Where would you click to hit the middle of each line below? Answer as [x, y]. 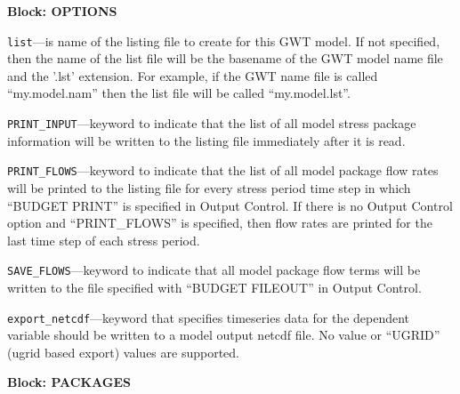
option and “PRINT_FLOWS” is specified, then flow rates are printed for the [220, 223]
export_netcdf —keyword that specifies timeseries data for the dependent [209, 317]
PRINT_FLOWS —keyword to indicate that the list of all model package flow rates [223, 170]
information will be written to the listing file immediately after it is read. [206, 140]
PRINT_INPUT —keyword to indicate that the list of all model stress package [212, 123]
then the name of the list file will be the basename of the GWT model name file [225, 58]
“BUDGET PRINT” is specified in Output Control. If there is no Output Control [230, 205]
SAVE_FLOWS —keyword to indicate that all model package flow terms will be [214, 270]
